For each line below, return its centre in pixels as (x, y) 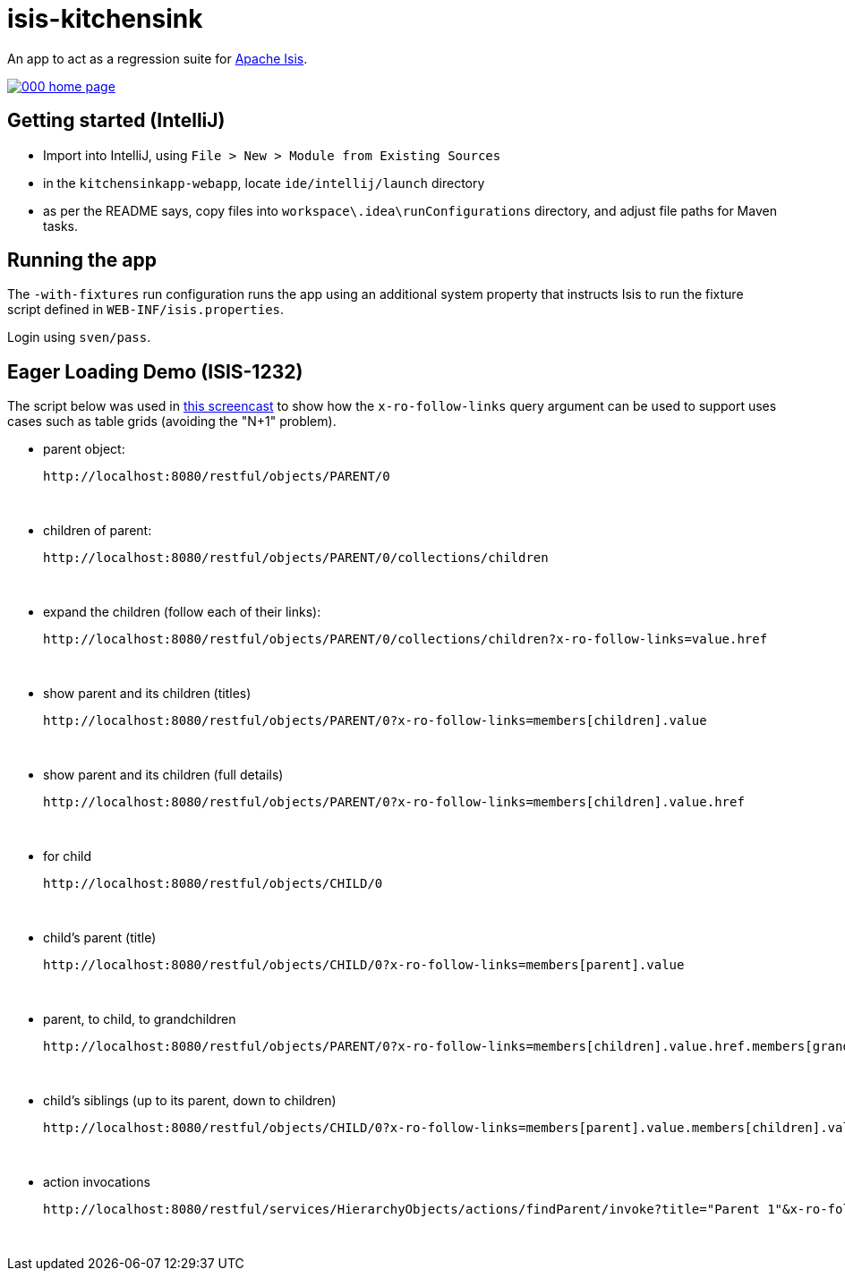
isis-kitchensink (105, 19)
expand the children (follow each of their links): (182, 612)
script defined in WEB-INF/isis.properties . (146, 310)
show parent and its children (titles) (147, 694)
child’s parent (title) (100, 938)
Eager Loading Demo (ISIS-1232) (155, 371)
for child (68, 856)
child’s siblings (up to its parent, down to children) (190, 1101)
